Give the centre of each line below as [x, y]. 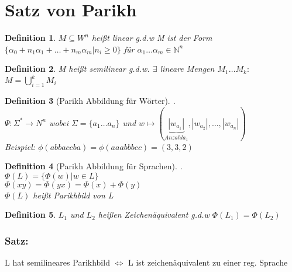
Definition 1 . [30, 38]
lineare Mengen [187, 69]
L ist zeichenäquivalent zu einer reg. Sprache [208, 262]
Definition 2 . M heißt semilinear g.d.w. [77, 69]
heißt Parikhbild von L [73, 195]
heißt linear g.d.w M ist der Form [152, 38]
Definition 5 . [30, 215]
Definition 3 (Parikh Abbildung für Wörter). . [90, 101]
